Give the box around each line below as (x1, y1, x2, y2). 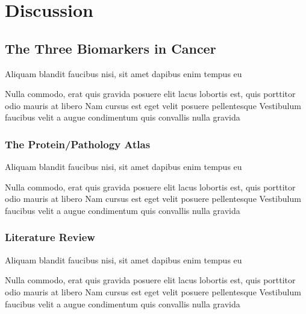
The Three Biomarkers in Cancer (5, 39, 216, 57)
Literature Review (5, 230, 95, 245)
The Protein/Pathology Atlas (5, 136, 151, 151)
